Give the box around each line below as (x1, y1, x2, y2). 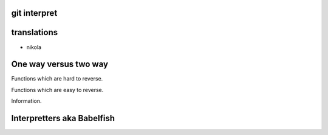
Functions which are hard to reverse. (11, 75, 103, 82)
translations (11, 27, 58, 38)
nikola (26, 43, 42, 51)
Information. (11, 97, 42, 105)
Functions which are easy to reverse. (11, 86, 104, 93)
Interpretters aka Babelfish (11, 113, 115, 123)
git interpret (11, 8, 58, 18)
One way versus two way (11, 59, 109, 70)
